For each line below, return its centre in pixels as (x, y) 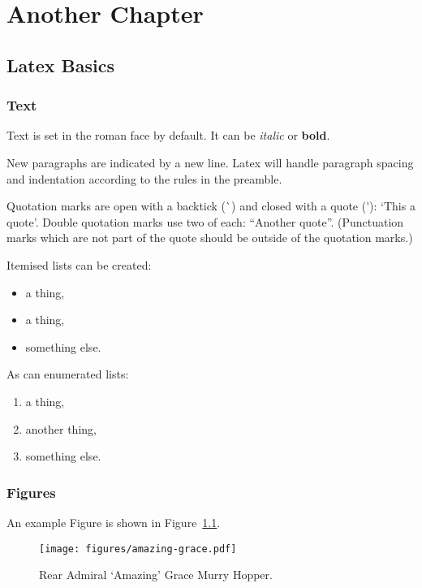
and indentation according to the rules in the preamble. (144, 178)
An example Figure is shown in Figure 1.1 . (114, 522)
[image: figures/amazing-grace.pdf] (138, 549)
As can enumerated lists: (68, 374)
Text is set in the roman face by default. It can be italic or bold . (168, 135)
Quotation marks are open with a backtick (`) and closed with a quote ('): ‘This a (211, 206)
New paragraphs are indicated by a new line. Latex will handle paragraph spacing (210, 162)
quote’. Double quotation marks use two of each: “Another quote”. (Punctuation (205, 221)
